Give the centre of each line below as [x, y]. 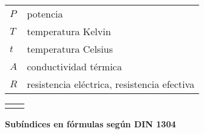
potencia [45, 14]
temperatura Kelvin [69, 31]
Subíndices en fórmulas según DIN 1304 [90, 124]
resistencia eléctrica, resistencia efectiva [111, 84]
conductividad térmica [75, 66]
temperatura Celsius [70, 49]
